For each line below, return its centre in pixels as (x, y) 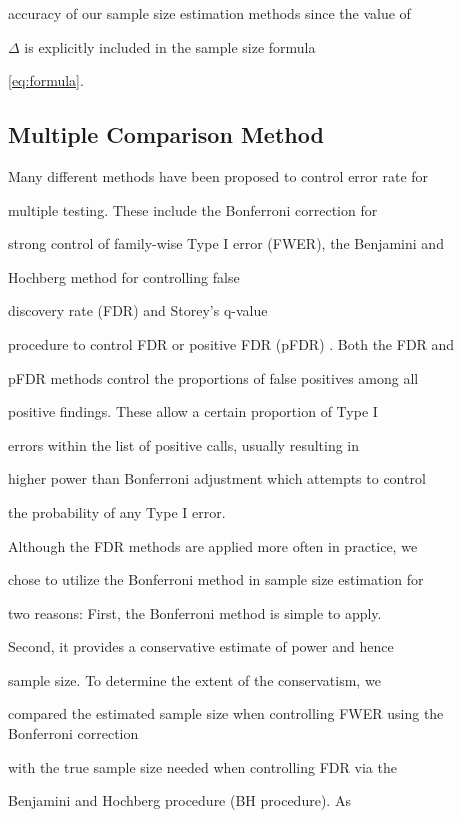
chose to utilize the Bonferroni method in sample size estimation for (216, 579)
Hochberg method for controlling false (124, 276)
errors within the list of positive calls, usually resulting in (184, 444)
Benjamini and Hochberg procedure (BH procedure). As (179, 800)
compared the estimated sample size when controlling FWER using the (226, 713)
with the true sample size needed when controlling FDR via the (202, 766)
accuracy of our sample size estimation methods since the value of (209, 13)
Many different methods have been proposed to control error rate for (218, 175)
